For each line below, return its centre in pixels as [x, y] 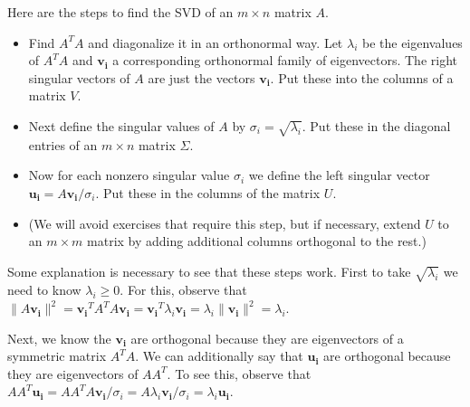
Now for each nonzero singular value [129, 175]
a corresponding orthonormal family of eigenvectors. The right [285, 60]
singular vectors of [79, 77]
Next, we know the [59, 338]
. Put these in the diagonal [376, 125]
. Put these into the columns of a [362, 77]
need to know [44, 290]
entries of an [63, 144]
